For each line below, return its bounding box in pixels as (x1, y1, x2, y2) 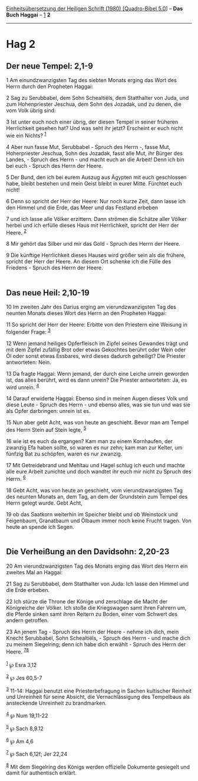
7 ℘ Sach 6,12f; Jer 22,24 (6, 750, 68, 757)
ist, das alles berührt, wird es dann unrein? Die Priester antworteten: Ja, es (6, 376, 187, 383)
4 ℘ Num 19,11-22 (6, 711, 48, 719)
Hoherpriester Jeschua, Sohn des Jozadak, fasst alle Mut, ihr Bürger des (6, 149, 183, 157)
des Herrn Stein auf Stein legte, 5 (6, 425, 87, 434)
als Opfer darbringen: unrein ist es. (6, 408, 91, 415)
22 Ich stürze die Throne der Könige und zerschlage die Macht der (6, 598, 168, 605)
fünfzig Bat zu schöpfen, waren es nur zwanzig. (6, 450, 123, 457)
